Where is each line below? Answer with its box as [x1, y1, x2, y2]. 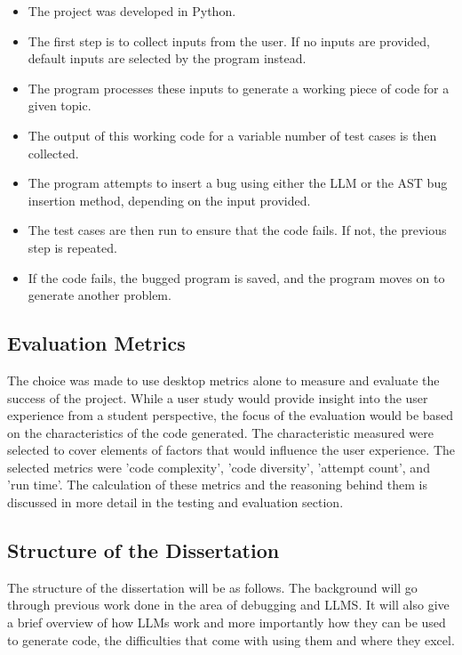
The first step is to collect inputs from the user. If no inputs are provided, [28, 31, 430, 50]
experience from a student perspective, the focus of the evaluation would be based [7, 406, 454, 425]
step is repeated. [28, 238, 117, 256]
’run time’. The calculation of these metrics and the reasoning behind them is [7, 475, 427, 494]
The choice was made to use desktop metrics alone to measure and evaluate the [7, 370, 440, 389]
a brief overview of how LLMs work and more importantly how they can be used [7, 613, 446, 632]
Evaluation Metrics [7, 329, 186, 357]
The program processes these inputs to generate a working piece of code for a [28, 78, 450, 97]
